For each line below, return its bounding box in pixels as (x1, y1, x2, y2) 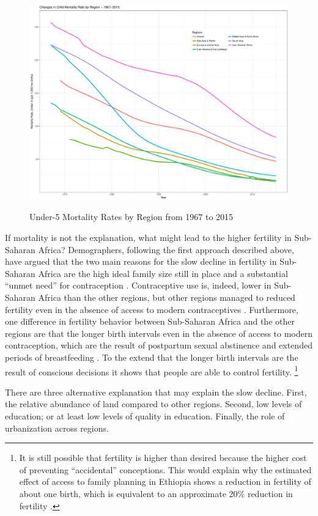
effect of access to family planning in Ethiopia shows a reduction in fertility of (19, 475, 311, 488)
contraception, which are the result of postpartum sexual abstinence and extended (5, 339, 312, 352)
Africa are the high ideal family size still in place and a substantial (38, 267, 288, 279)
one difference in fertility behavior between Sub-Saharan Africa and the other (5, 315, 295, 328)
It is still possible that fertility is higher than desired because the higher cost (19, 451, 307, 464)
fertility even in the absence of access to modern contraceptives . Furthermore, (5, 303, 298, 315)
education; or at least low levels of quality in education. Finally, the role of (5, 409, 285, 422)
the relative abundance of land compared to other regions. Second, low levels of (5, 397, 302, 410)
